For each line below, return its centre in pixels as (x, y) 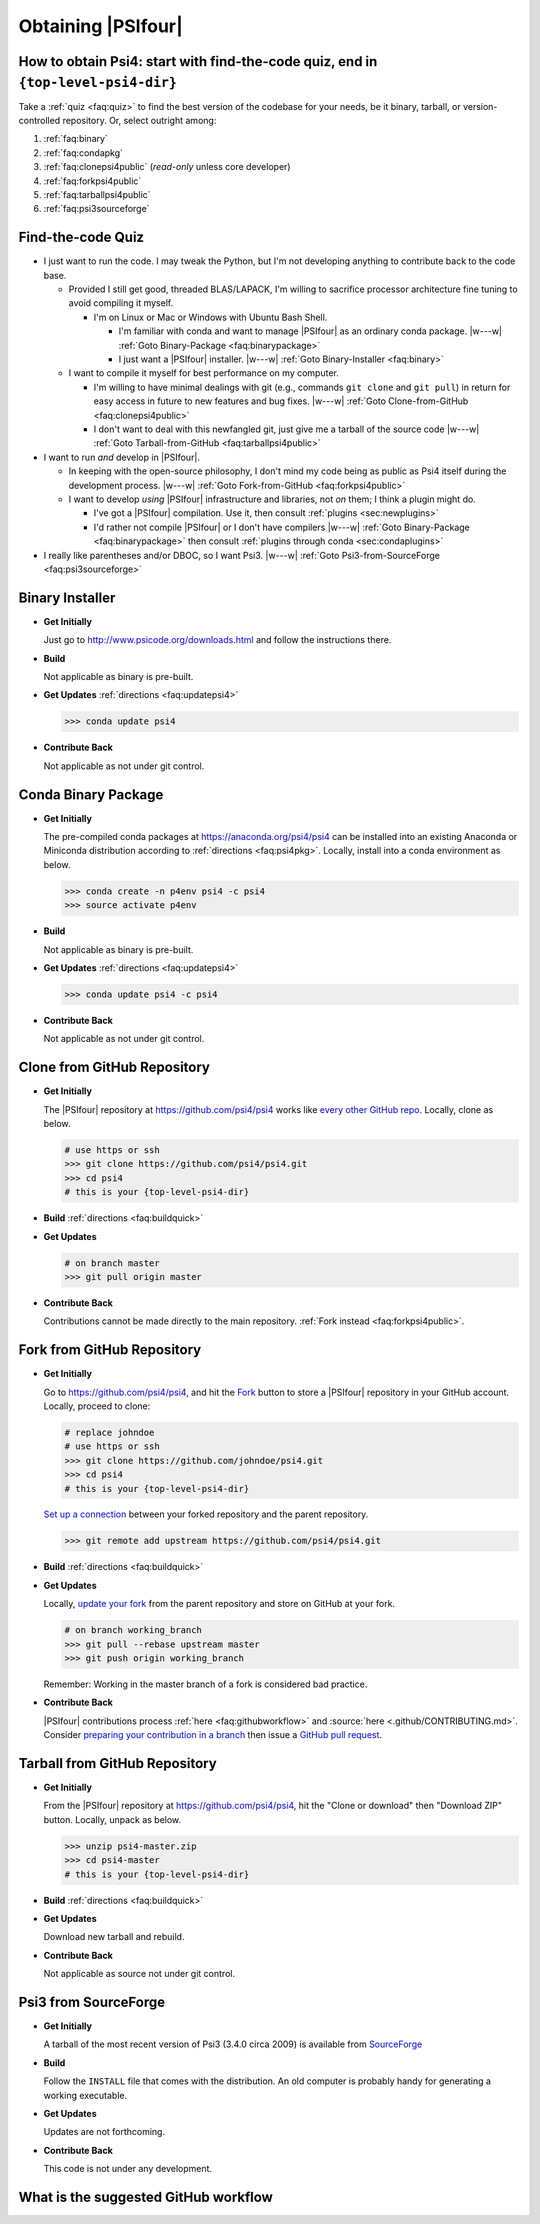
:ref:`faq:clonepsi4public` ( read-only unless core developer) (167, 167)
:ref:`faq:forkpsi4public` (92, 181)
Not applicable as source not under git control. (139, 1974)
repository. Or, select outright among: (139, 121)
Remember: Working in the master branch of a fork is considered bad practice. (205, 1684)
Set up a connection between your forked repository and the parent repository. (206, 1514)
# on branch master (112, 1263)
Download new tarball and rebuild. (114, 1937)
